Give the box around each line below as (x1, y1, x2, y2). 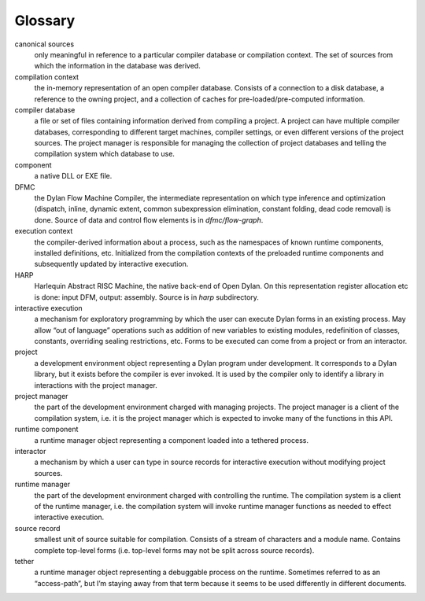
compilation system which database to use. (34, 149, 175, 159)
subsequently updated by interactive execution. (34, 260, 189, 269)
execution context (14, 227, 73, 236)
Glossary (14, 12, 76, 29)
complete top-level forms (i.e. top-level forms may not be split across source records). (34, 545, 315, 555)
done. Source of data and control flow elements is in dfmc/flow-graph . (34, 215, 264, 224)
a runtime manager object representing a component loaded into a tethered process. (34, 435, 309, 444)
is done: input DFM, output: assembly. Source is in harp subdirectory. (34, 292, 260, 302)
